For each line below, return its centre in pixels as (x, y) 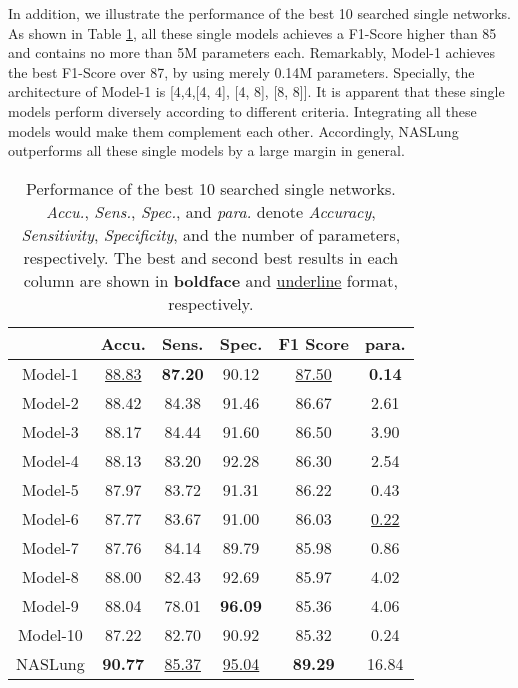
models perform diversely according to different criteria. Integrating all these (242, 110)
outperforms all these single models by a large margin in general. (206, 150)
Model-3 (50, 431)
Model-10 (50, 634)
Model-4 (50, 460)
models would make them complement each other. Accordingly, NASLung (233, 130)
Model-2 (50, 402)
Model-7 (50, 547)
